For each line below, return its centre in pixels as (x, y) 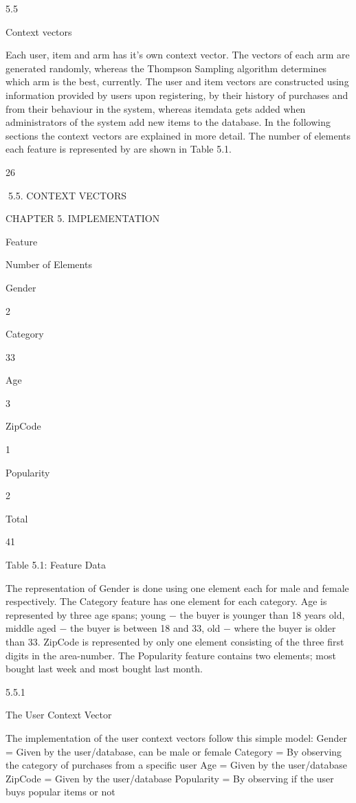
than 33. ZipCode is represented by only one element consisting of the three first (175, 641)
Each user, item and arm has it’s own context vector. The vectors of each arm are (178, 55)
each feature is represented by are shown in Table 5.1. (119, 149)
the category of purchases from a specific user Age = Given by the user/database (176, 765)
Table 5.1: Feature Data (56, 565)
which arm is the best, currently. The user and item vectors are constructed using (177, 81)
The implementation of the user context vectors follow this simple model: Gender (177, 737)
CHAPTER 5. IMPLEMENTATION (83, 218)
